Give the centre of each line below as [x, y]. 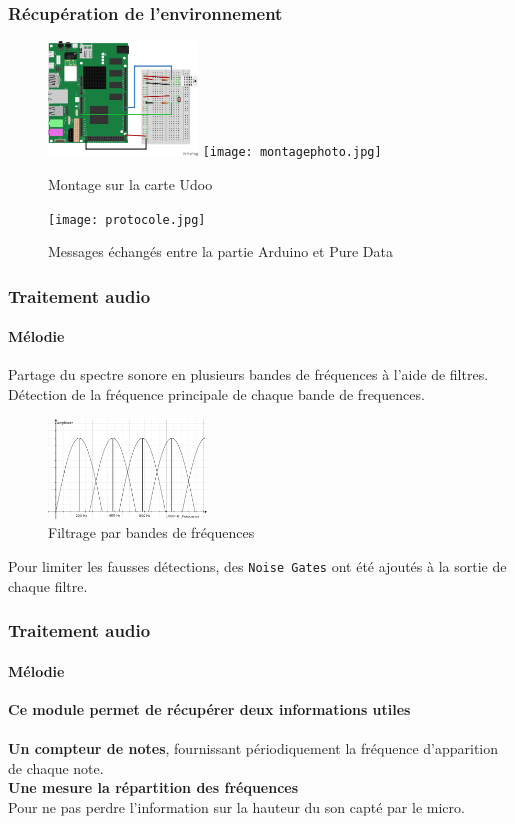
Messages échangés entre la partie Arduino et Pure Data [220, 251]
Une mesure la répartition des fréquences [153, 787]
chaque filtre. [48, 585]
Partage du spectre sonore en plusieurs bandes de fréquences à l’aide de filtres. [248, 374]
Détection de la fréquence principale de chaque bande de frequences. [216, 394]
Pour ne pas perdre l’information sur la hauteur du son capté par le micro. [236, 806]
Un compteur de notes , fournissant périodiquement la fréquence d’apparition [253, 747]
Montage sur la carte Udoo [130, 184]
